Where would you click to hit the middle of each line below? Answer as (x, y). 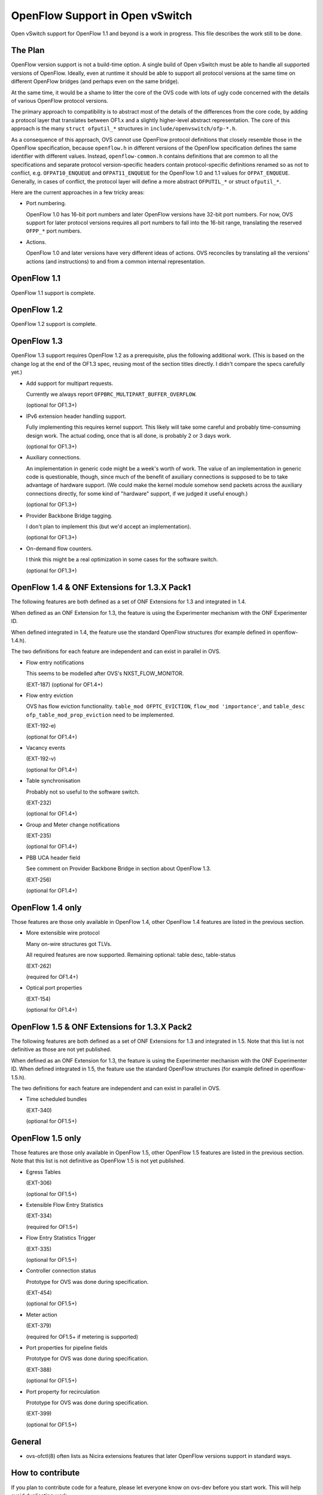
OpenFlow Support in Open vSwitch (102, 16)
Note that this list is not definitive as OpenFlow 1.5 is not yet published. (98, 1161)
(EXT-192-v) (41, 759)
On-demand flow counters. (59, 548)
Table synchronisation (53, 781)
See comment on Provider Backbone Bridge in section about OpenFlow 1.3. (119, 869)
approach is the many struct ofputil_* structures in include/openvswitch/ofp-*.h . (124, 129)
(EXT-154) (38, 999)
